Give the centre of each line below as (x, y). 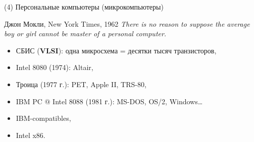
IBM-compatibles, (43, 118)
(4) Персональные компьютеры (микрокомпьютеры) (84, 7)
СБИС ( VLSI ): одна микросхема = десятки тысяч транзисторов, (116, 50)
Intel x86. (31, 135)
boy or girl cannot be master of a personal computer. (85, 33)
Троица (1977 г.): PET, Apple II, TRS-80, (81, 84)
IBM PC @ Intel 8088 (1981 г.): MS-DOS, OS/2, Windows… (109, 101)
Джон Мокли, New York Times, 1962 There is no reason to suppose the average (127, 23)
